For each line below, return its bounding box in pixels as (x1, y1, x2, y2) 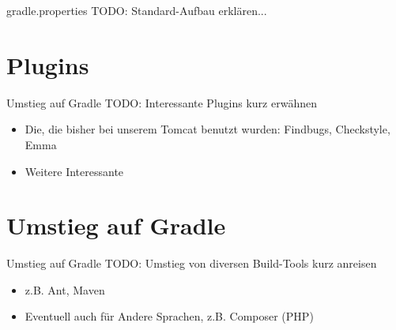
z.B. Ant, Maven (25, 281, 105, 298)
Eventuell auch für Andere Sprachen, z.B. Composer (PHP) (25, 308, 314, 324)
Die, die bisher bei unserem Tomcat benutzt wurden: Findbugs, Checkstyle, (25, 121, 390, 137)
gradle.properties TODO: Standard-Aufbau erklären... (6, 2, 267, 18)
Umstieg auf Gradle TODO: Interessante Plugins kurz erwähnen (6, 94, 317, 111)
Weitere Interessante (25, 163, 124, 179)
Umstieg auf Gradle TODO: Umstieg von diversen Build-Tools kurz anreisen (6, 255, 377, 272)
